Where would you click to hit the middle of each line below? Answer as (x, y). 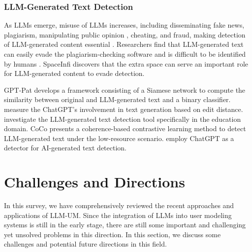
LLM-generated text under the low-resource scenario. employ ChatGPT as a (119, 138)
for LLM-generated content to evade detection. (74, 73)
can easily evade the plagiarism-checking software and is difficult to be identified (125, 54)
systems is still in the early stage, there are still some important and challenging (125, 225)
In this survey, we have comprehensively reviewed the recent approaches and (119, 205)
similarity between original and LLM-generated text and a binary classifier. (117, 99)
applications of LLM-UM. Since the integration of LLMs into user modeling (118, 215)
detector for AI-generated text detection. (65, 148)
